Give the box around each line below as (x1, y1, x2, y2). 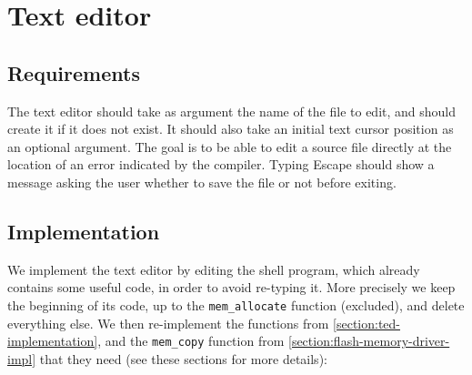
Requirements (7, 58, 140, 86)
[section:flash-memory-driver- (288, 331, 450, 350)
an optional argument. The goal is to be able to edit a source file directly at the (7, 137, 452, 156)
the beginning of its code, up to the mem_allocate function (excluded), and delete (7, 295, 465, 314)
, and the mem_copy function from (97, 331, 285, 350)
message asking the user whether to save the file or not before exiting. (7, 172, 397, 191)
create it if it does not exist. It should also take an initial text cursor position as (7, 119, 454, 138)
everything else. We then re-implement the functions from (7, 313, 329, 332)
